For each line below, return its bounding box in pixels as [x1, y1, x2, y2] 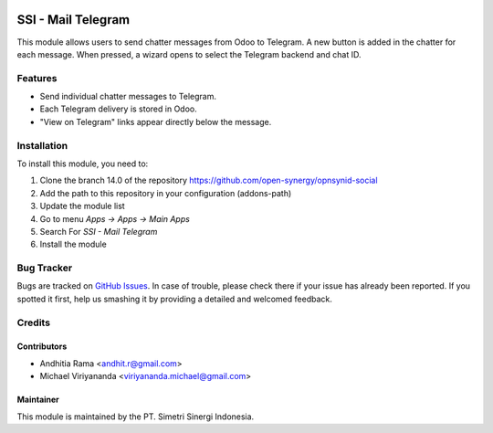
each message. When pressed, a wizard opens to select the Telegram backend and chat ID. [16, 48, 362, 59]
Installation [16, 139, 68, 152]
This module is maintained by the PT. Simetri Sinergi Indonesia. [16, 411, 255, 422]
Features [16, 71, 58, 84]
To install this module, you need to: [16, 158, 149, 169]
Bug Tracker [16, 261, 73, 274]
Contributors [16, 341, 68, 352]
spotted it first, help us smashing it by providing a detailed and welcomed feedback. [16, 293, 332, 304]
